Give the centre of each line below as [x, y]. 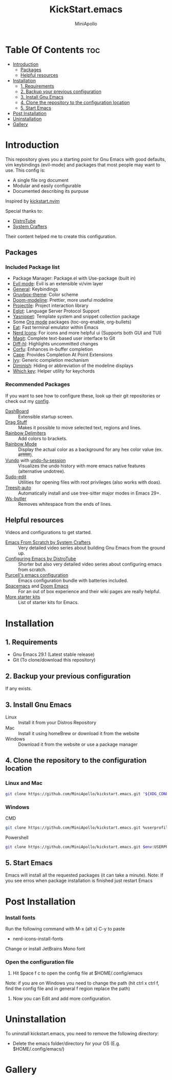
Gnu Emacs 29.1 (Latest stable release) [53, 654]
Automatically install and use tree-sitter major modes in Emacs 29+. [90, 493]
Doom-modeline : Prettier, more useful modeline [63, 300]
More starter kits [23, 597]
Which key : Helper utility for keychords [54, 371]
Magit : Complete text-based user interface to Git [64, 338]
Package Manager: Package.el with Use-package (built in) [74, 278]
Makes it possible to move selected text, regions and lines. [80, 427]
